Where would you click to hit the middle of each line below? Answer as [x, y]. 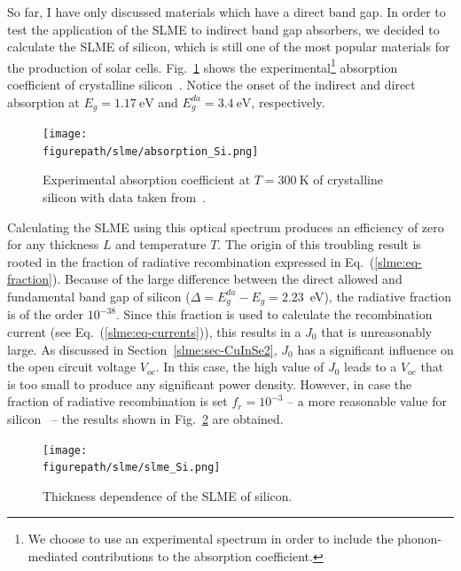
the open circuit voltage [72, 367]
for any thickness [53, 244]
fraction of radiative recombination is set [117, 401]
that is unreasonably [377, 332]
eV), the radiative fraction [381, 296]
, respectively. [288, 102]
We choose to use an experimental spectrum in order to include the [211, 539]
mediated [53, 556]
